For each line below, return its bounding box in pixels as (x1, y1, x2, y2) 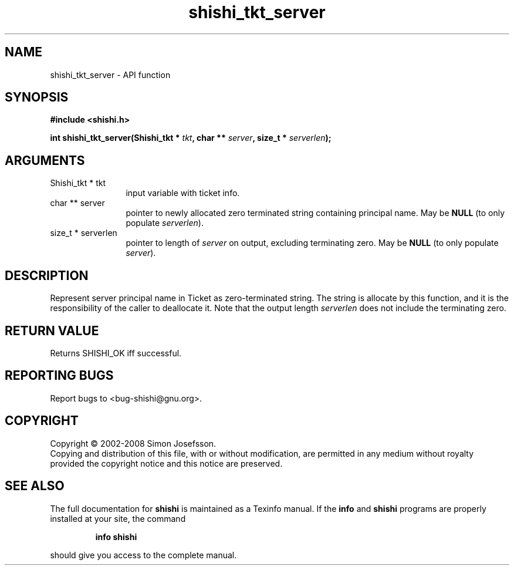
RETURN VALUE (5, 323, 99, 338)
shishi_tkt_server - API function (50, 69, 171, 80)
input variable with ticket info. (126, 188, 240, 198)
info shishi (95, 531, 137, 542)
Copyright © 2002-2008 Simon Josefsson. (50, 438, 217, 448)
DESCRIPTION (5, 268, 89, 283)
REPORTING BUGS (5, 368, 114, 383)
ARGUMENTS (5, 153, 85, 168)
